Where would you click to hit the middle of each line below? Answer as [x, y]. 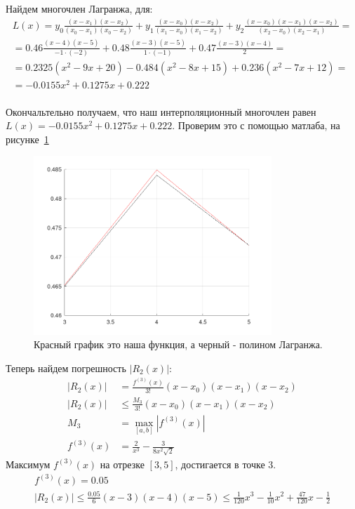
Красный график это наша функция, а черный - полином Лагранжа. [178, 344]
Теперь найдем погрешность [66, 368]
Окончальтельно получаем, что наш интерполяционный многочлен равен [161, 111]
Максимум [28, 464]
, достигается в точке [220, 464]
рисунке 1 [27, 139]
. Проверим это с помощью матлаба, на [256, 125]
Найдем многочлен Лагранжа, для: [79, 8]
